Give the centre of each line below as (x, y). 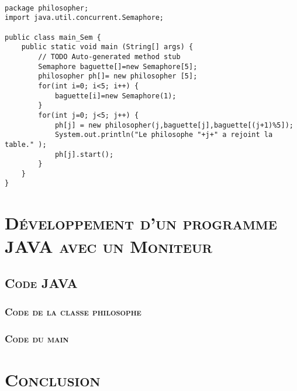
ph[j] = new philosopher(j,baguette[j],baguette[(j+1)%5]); (174, 125)
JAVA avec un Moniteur (108, 246)
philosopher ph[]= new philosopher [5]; (118, 76)
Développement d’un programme (141, 223)
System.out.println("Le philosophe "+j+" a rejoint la (164, 135)
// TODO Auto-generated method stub (109, 56)
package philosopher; (47, 8)
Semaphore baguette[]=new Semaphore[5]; (118, 66)
